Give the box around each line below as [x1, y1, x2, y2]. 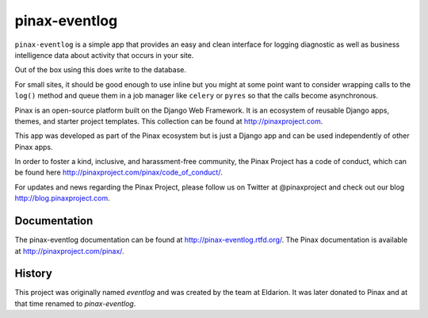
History [14, 266, 53, 281]
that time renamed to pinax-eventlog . [14, 298, 136, 308]
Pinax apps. [14, 142, 53, 151]
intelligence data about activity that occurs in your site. [14, 50, 194, 59]
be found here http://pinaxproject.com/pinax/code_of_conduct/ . [14, 167, 223, 178]
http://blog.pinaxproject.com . [14, 193, 110, 203]
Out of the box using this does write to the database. [14, 65, 186, 75]
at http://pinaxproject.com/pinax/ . [14, 246, 124, 255]
